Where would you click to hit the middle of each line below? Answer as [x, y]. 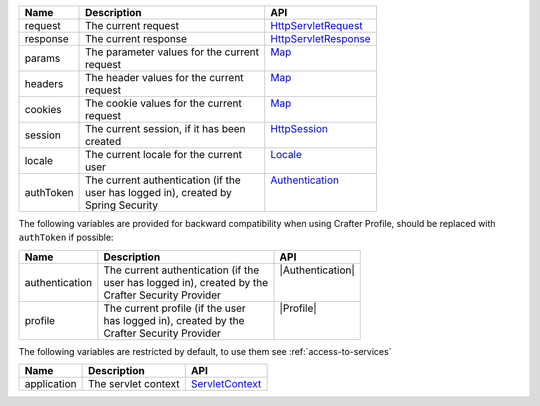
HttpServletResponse [320, 38]
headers [44, 83]
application [50, 384]
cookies [43, 109]
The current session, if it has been [165, 128]
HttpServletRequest [317, 25]
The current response [136, 38]
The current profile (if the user [174, 308]
